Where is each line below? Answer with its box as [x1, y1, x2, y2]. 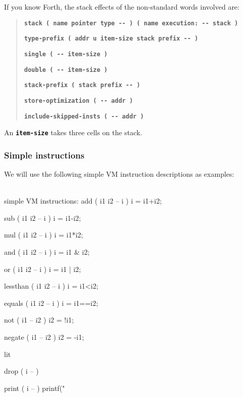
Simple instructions [4, 148, 85, 161]
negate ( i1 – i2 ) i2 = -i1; [4, 332, 84, 342]
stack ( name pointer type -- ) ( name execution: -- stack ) [24, 19, 238, 27]
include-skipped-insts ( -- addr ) [24, 112, 144, 120]
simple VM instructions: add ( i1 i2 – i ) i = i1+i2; [4, 195, 162, 206]
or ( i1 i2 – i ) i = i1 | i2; [4, 263, 81, 274]
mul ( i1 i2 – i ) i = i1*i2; [4, 229, 83, 240]
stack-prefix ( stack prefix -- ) [24, 82, 140, 89]
